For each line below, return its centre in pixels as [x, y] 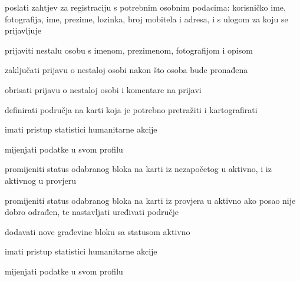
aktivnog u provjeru [41, 180]
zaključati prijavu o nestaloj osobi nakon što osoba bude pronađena [126, 70]
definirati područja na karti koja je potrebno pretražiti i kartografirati [131, 109]
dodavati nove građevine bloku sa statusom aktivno [98, 231]
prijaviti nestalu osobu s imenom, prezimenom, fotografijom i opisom [129, 50]
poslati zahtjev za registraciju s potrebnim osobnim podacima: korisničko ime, [145, 7]
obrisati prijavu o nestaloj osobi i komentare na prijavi [103, 89]
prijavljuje [23, 30]
